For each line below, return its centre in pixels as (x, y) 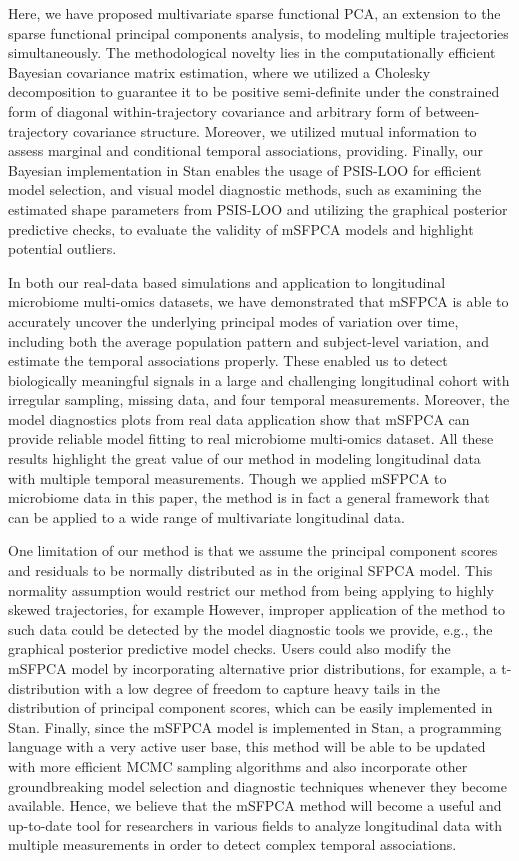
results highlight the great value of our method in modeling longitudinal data (244, 458)
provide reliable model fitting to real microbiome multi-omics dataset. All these (251, 438)
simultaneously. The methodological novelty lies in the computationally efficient (252, 52)
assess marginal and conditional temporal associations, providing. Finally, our (246, 150)
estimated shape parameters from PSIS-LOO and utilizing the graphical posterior (258, 208)
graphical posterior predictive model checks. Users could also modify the (229, 648)
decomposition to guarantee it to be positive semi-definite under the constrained (254, 91)
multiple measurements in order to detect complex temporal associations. (232, 844)
